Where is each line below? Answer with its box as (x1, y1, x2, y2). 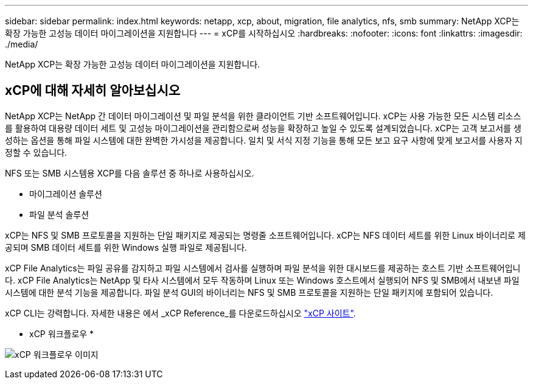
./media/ (5, 39, 38, 49)
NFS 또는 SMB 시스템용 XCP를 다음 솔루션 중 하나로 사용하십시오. (5, 167, 254, 178)
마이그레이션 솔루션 (29, 188, 102, 199)
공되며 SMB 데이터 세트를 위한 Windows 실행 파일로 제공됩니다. (5, 242, 247, 253)
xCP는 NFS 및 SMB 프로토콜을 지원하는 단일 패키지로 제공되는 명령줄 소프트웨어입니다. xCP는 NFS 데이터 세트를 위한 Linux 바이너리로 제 (5, 229, 526, 240)
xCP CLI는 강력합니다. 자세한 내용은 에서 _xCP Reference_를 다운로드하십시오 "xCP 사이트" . (5, 307, 356, 318)
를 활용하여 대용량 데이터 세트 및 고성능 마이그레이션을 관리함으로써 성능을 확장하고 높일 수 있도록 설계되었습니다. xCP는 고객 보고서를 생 (5, 122, 521, 133)
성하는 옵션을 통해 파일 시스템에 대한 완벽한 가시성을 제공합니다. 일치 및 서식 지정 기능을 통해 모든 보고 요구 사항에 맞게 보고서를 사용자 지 (5, 134, 523, 145)
